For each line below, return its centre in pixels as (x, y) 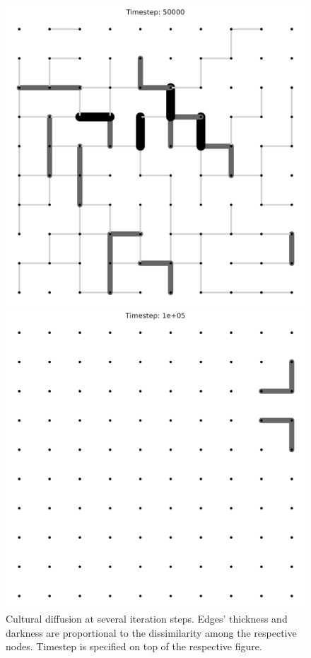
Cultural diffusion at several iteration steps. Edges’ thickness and (147, 619)
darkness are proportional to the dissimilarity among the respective (151, 632)
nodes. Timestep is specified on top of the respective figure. (134, 646)
